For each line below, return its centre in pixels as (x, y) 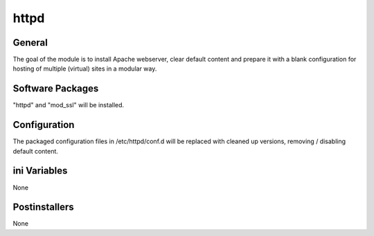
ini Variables (40, 171)
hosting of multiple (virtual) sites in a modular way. (85, 69)
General (30, 43)
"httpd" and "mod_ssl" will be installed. (69, 105)
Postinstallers (43, 207)
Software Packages (56, 89)
